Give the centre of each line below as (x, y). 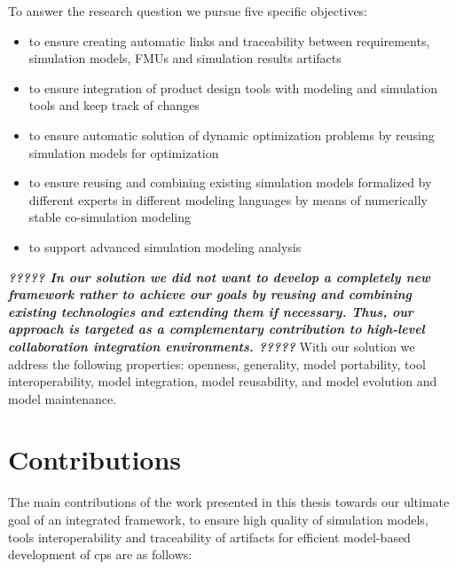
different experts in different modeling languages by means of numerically (228, 199)
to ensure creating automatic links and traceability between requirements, (229, 40)
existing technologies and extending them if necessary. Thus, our (211, 311)
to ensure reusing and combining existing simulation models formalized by (230, 182)
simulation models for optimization (124, 152)
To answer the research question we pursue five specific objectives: (188, 11)
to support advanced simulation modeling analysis (165, 246)
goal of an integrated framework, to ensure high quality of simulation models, (218, 519)
